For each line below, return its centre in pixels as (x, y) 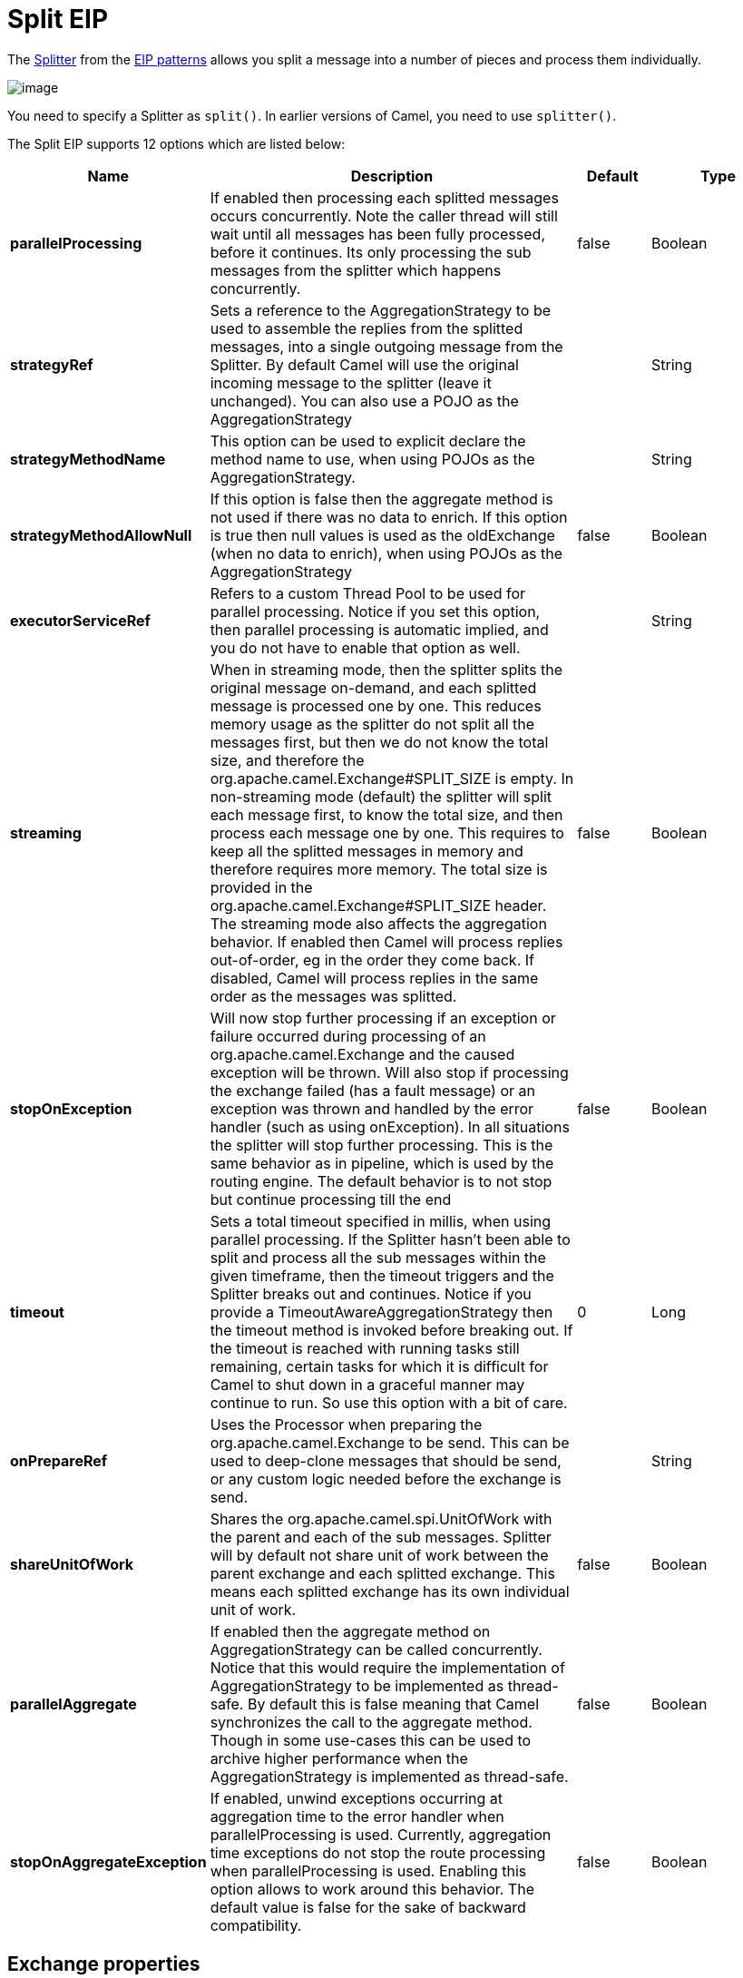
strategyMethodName (88, 459)
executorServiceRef (80, 620)
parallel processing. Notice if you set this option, (375, 611)
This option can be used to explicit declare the (368, 441)
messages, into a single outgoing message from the (386, 346)
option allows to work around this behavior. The (372, 1889)
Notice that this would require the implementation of (387, 1667)
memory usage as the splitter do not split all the (372, 724)
